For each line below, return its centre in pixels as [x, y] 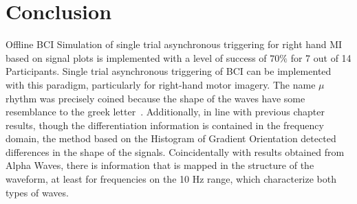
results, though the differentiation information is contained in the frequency [165, 125]
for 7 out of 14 [321, 57]
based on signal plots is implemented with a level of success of [136, 57]
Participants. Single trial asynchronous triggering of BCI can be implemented [169, 71]
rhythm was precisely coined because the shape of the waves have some [155, 98]
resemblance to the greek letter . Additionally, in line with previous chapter [165, 112]
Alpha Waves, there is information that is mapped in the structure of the [160, 165]
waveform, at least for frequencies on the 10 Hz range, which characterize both [171, 179]
